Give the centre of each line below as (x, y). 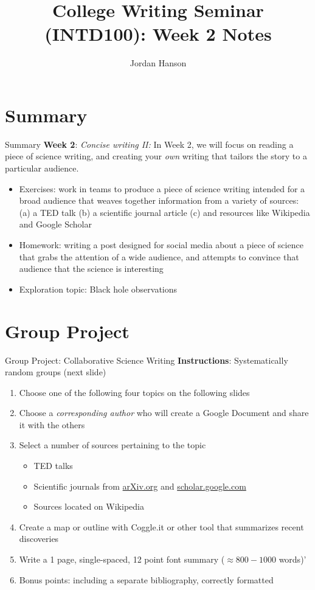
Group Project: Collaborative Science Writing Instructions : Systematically (147, 360)
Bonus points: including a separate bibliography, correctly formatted (146, 579)
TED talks (53, 466)
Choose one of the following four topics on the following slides (134, 392)
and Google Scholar (55, 224)
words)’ (292, 559)
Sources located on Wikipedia (89, 506)
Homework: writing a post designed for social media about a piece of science (161, 245)
